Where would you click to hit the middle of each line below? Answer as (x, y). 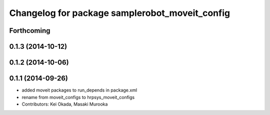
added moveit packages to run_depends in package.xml (79, 90)
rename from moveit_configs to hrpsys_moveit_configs (78, 97)
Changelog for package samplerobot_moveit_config (119, 13)
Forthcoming (30, 31)
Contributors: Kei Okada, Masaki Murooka (65, 104)
